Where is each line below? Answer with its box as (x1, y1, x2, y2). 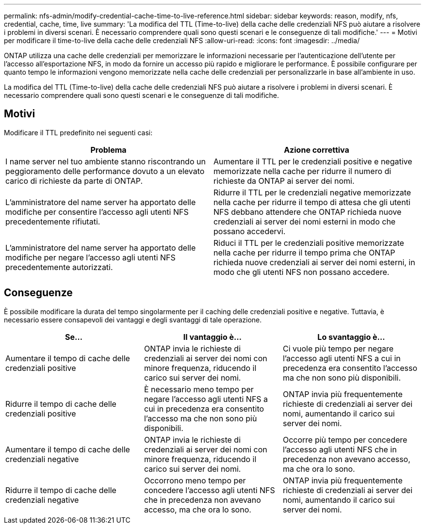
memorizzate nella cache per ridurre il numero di (213, 166, 392, 176)
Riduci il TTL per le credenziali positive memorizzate (213, 238, 404, 248)
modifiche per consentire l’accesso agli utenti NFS (5, 207, 189, 217)
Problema (90, 144, 127, 155)
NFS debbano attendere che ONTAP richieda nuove (213, 207, 402, 217)
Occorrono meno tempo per (144, 475, 246, 485)
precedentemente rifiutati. (5, 216, 100, 226)
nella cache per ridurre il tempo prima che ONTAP (213, 247, 395, 257)
